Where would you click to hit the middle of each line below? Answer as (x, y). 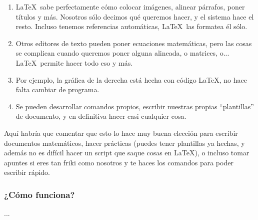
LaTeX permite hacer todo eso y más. (74, 62)
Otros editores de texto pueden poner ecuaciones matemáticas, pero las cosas (134, 43)
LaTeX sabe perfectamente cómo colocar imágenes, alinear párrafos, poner (130, 7)
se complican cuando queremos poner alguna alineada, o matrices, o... (122, 53)
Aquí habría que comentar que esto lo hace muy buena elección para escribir (121, 133)
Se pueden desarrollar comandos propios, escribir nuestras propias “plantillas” (135, 106)
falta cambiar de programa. (57, 89)
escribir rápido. (27, 172)
